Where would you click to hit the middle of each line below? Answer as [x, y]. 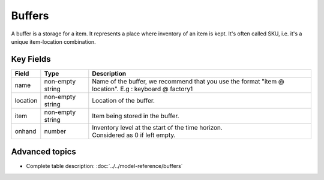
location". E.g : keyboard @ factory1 [142, 89]
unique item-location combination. [53, 41]
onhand [25, 131]
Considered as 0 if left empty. [134, 135]
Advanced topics [43, 152]
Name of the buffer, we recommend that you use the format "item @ [188, 81]
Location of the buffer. [124, 100]
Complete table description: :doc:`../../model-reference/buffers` [104, 166]
